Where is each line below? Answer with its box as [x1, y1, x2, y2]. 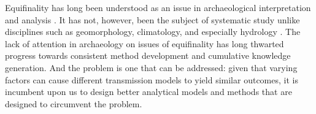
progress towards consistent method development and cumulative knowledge [5, 49, 291, 62]
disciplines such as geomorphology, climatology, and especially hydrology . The [5, 25, 301, 38]
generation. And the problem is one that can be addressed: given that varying [5, 61, 298, 74]
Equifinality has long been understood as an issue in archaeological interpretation [5, 1, 311, 13]
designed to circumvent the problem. [5, 97, 142, 110]
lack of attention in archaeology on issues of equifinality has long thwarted [5, 37, 284, 50]
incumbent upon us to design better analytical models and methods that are [5, 85, 292, 98]
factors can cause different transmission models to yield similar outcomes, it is [5, 73, 298, 86]
